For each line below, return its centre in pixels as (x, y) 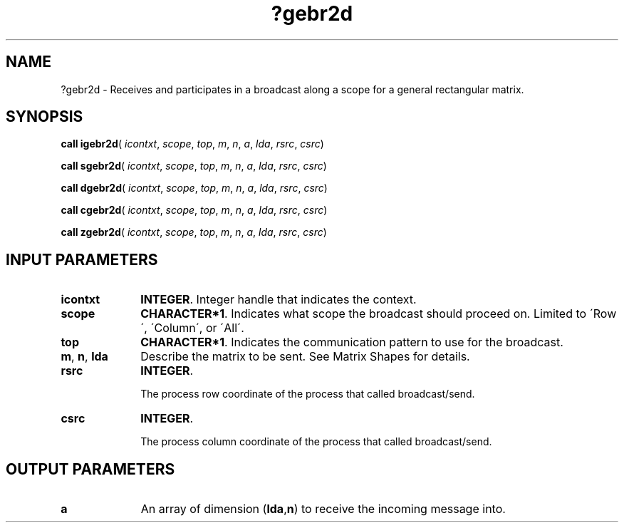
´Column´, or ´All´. (197, 328)
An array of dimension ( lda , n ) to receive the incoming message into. (323, 509)
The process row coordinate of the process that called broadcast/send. (308, 394)
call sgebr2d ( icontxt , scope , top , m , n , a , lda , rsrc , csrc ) (194, 166)
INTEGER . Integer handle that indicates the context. (279, 300)
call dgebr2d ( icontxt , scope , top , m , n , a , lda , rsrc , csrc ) (194, 188)
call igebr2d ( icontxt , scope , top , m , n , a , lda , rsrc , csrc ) (192, 144)
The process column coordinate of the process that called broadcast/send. (316, 442)
